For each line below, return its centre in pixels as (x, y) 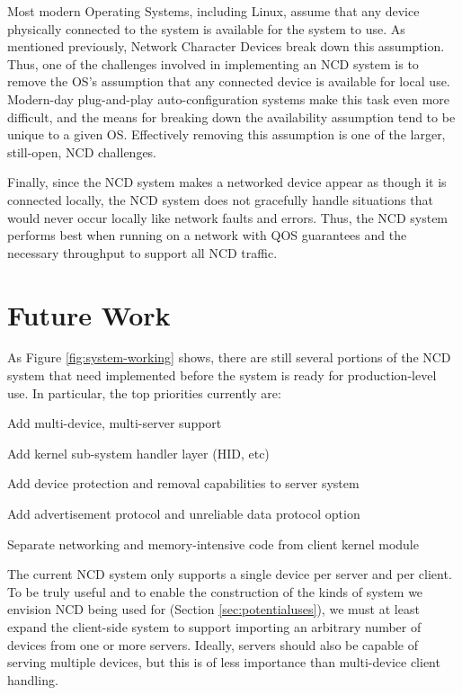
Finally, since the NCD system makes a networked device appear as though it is (227, 182)
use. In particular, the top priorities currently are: (144, 392)
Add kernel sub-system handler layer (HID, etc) (138, 453)
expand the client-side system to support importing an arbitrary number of (214, 626)
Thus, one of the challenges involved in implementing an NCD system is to (213, 63)
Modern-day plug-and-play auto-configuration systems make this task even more (229, 98)
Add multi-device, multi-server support (115, 423)
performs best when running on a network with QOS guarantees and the (207, 235)
